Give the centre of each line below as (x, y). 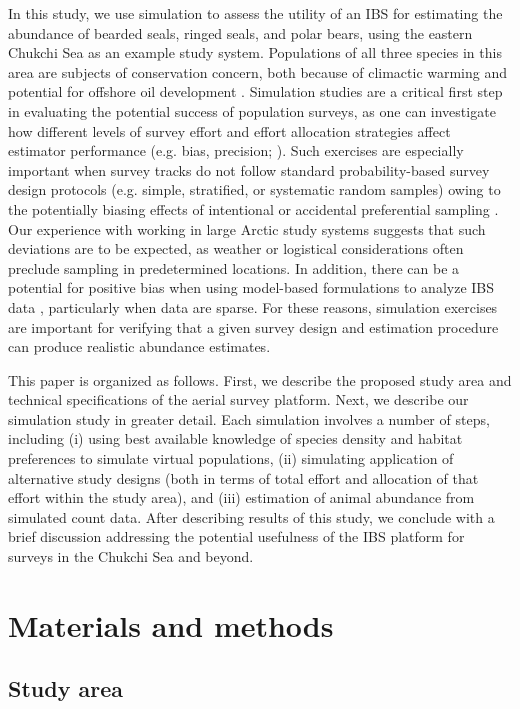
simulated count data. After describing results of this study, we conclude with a (251, 516)
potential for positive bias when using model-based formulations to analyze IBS (251, 287)
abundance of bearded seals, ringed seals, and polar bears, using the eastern (240, 32)
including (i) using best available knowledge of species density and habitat (235, 438)
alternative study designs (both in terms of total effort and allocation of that (243, 477)
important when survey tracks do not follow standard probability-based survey (249, 169)
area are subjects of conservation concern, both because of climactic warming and (258, 71)
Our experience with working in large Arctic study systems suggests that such (247, 228)
